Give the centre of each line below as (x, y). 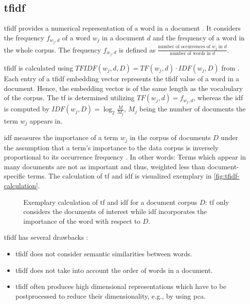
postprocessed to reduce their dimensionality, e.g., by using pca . (110, 295)
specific (15, 176)
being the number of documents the (192, 109)
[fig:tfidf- (227, 176)
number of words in (190, 54)
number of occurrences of (184, 46)
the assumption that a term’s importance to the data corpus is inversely (111, 147)
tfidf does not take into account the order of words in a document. (114, 270)
